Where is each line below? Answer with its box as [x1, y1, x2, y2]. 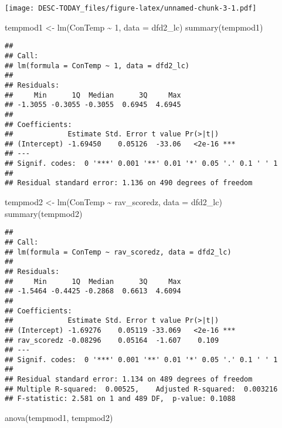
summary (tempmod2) [5, 207, 83, 219]
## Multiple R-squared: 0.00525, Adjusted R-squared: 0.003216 [5, 384, 278, 393]
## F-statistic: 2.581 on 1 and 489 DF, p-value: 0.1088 [5, 394, 236, 403]
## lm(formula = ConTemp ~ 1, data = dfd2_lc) [5, 61, 189, 70]
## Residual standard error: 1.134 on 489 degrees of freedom [5, 375, 253, 384]
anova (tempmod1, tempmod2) [5, 412, 113, 424]
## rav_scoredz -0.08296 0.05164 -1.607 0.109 [5, 336, 219, 345]
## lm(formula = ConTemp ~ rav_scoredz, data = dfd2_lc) [5, 248, 232, 256]
